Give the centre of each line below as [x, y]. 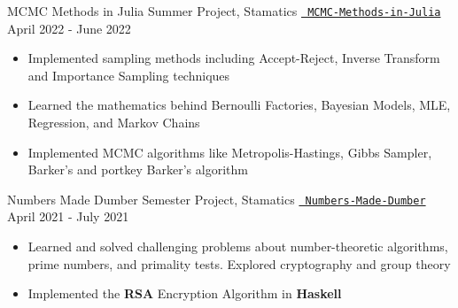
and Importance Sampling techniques [129, 75]
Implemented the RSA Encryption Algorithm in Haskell [185, 293]
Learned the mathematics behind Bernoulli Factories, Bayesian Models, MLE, [239, 105]
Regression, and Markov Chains [114, 123]
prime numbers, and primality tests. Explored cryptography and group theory [239, 263]
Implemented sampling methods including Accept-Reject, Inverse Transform [234, 58]
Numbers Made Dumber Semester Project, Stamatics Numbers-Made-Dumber [217, 199]
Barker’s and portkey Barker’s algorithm [138, 169]
